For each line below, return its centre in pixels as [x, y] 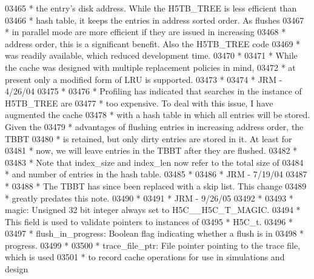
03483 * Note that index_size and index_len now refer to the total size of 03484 [154, 162]
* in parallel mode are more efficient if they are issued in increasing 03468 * [145, 32]
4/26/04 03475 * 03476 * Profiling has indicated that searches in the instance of [153, 91]
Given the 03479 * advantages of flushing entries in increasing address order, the [154, 126]
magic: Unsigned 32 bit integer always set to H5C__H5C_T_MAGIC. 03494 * [153, 210]
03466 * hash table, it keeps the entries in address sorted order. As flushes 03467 [155, 20]
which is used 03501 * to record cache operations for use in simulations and [145, 257]
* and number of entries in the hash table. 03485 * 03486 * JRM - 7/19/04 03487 [156, 174]
